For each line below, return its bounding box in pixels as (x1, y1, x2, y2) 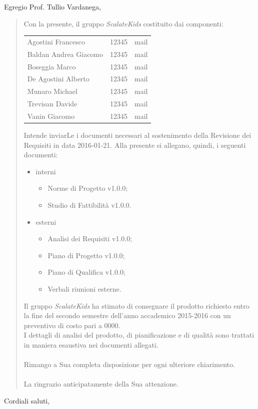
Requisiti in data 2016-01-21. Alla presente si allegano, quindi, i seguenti (23, 139, 246, 150)
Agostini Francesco (27, 36, 85, 46)
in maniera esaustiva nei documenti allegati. (23, 340, 158, 350)
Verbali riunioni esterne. (47, 284, 121, 294)
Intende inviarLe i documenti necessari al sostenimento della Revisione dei (23, 130, 251, 140)
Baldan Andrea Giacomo (27, 48, 103, 59)
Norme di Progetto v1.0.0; (47, 183, 128, 193)
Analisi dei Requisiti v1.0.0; (47, 233, 132, 244)
